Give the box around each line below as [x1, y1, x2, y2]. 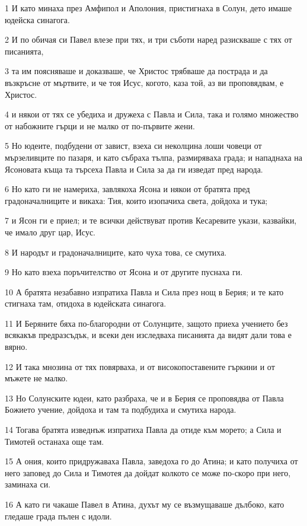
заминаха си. [5, 478, 51, 490]
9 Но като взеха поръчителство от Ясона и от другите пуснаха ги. [5, 266, 243, 278]
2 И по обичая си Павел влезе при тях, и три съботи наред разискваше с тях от [5, 33, 292, 46]
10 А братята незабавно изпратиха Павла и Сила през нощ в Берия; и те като [5, 285, 284, 298]
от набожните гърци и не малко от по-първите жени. [5, 119, 195, 132]
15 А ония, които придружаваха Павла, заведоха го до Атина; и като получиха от [5, 455, 298, 467]
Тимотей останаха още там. [5, 435, 104, 447]
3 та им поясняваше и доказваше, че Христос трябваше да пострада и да [5, 65, 268, 77]
